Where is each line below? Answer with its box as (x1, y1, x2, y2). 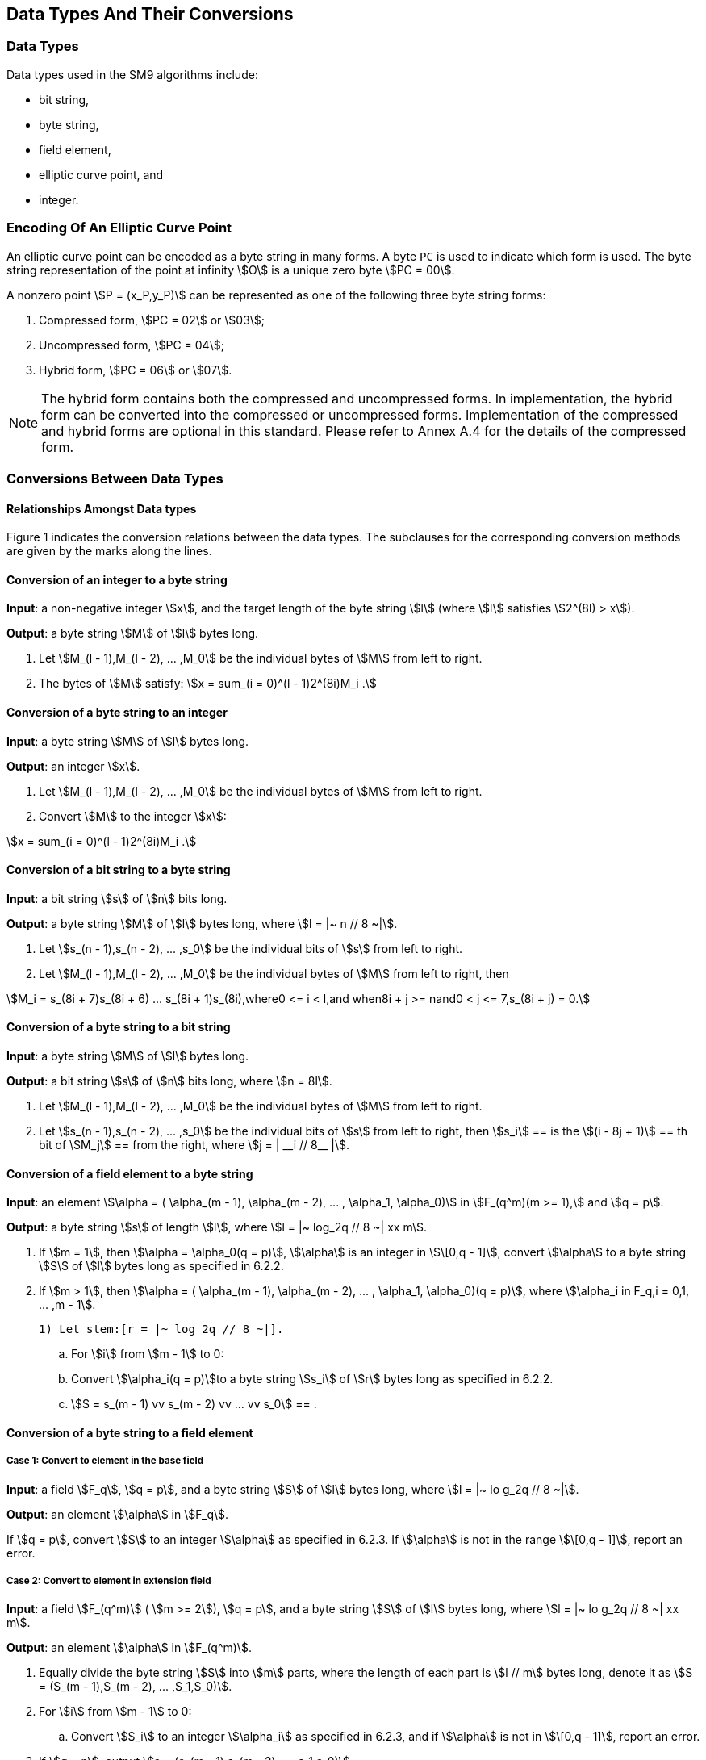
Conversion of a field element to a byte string (6, 1166, 253, 1181)
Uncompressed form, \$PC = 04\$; (39, 337, 224, 352)
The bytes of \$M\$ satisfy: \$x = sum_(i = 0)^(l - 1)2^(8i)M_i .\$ (39, 676, 377, 691)
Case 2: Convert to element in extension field (6, 1575, 211, 1587)
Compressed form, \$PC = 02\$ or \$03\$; (39, 312, 265, 327)
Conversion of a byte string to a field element (6, 1425, 253, 1440)
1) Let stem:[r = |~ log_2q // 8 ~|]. (39, 1323, 284, 1336)
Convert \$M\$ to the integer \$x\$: (39, 809, 227, 823)
